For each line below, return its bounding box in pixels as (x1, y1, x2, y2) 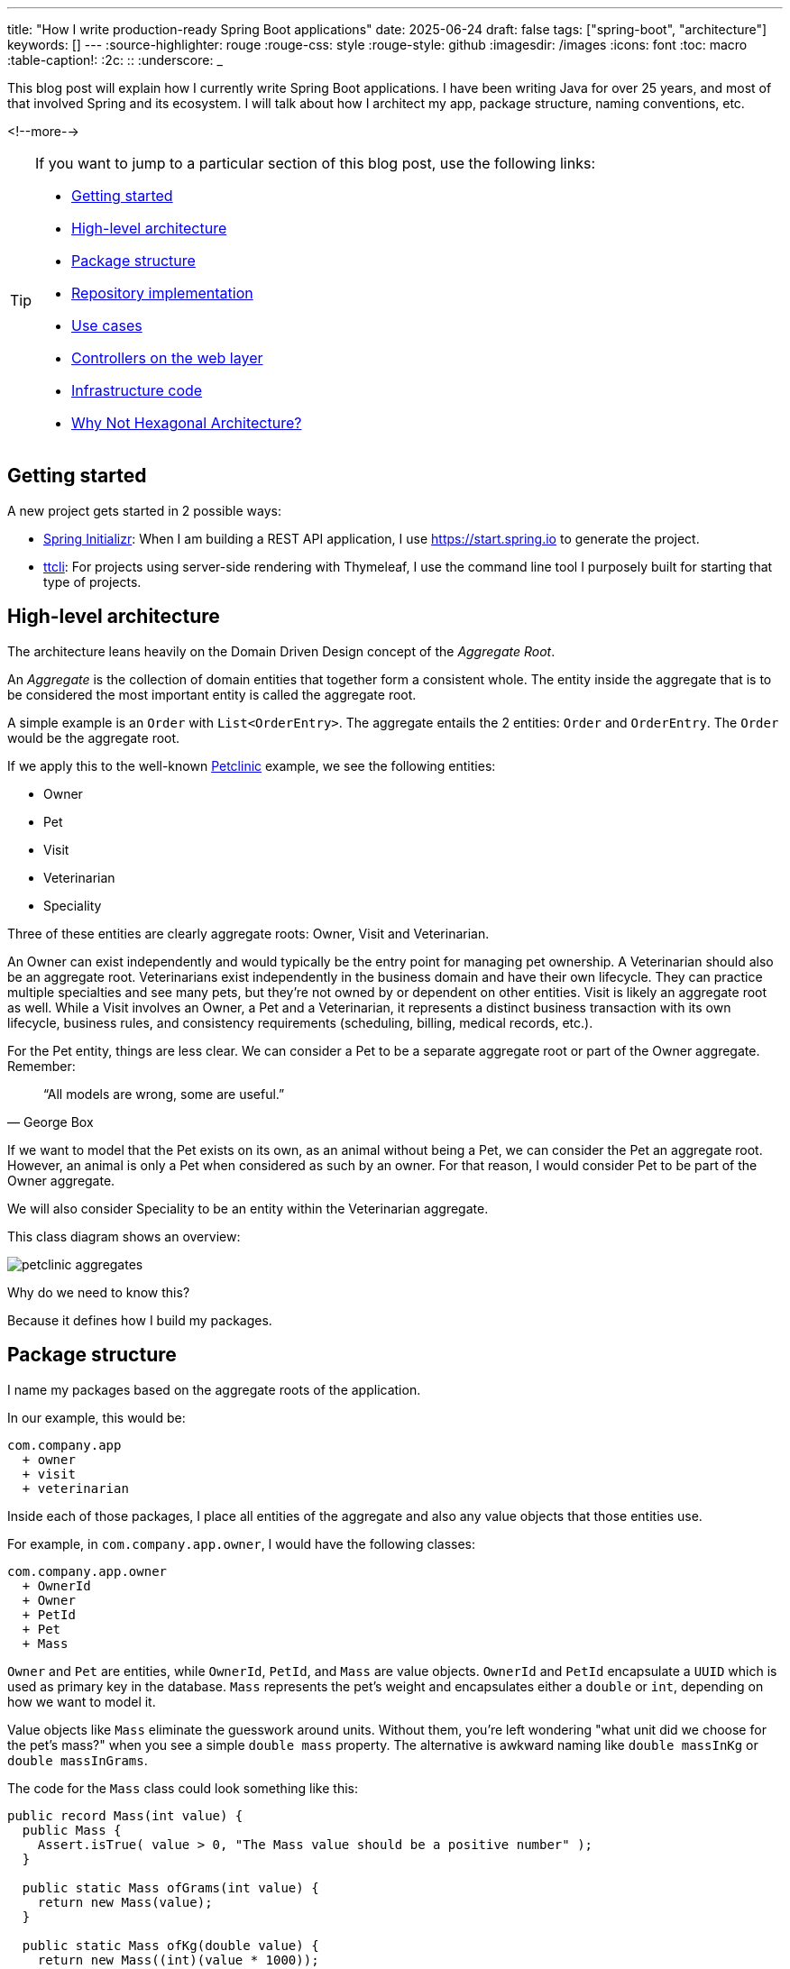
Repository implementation (71, 284, 253, 302)
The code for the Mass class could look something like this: (7, 1780, 358, 1796)
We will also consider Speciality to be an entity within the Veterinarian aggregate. (7, 1200, 489, 1216)
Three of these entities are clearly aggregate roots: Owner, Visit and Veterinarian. (7, 925, 490, 941)
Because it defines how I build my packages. (7, 1312, 272, 1328)
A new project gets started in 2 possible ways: (7, 502, 281, 518)
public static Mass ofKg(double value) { (22, 1937, 319, 1953)
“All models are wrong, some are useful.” (43, 1085, 285, 1102)
